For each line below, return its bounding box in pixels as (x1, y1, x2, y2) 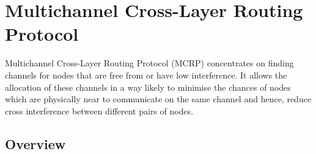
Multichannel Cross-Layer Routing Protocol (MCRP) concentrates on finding (5, 57, 294, 69)
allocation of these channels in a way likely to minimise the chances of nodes (5, 80, 291, 93)
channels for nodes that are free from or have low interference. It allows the (5, 68, 287, 81)
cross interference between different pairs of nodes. (5, 104, 194, 117)
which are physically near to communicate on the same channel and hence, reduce (5, 93, 312, 105)
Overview (5, 134, 66, 153)
